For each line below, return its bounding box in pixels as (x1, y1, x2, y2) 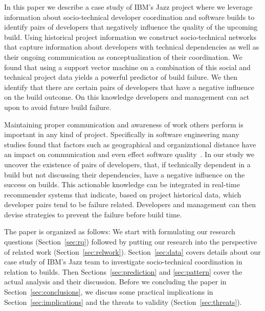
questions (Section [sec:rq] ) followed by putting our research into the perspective (4, 236, 257, 247)
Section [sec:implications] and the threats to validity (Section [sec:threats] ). (4, 296, 242, 307)
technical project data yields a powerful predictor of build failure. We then (4, 72, 238, 82)
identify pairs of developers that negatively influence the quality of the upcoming (4, 21, 258, 32)
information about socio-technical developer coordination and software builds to (4, 11, 255, 22)
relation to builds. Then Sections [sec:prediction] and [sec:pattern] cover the (4, 266, 242, 277)
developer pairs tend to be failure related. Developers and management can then (4, 199, 256, 210)
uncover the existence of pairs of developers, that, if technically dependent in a (4, 159, 251, 169)
